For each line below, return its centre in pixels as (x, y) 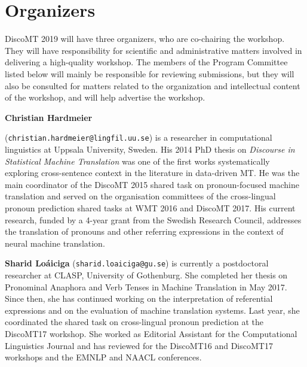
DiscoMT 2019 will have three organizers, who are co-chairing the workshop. (145, 39)
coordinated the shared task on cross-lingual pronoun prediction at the (134, 322)
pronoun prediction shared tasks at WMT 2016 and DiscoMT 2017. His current (150, 207)
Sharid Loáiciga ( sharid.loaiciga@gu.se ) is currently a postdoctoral (137, 263)
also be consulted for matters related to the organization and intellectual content (153, 85)
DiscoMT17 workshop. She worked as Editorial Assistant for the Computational (151, 333)
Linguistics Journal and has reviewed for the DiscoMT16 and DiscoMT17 (139, 345)
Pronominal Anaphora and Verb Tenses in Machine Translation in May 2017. (146, 286)
